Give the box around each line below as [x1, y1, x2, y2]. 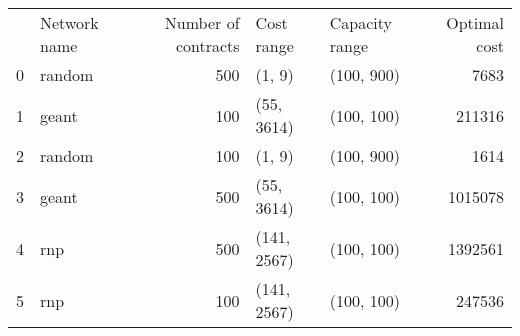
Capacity [329, 11, 392, 34]
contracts [175, 34, 240, 57]
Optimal [446, 11, 504, 34]
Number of [164, 11, 240, 34]
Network [40, 11, 99, 34]
